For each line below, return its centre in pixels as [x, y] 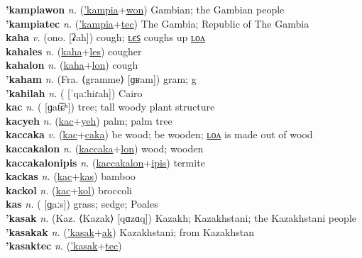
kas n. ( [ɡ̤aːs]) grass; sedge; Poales [82, 204]
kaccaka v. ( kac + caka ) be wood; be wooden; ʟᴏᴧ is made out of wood [159, 134]
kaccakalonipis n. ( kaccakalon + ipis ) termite [105, 162]
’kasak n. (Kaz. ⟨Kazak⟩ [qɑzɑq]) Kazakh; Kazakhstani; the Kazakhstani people [181, 217]
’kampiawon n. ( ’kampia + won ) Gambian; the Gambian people [145, 9]
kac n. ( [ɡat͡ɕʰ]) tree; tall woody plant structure [110, 107]
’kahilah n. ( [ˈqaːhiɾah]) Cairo [74, 92]
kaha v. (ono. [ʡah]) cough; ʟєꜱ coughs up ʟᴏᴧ [106, 37]
